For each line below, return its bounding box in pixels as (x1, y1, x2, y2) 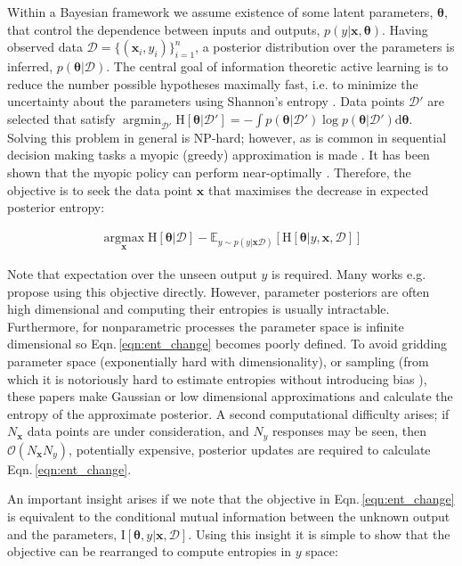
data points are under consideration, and (27, 422, 249, 440)
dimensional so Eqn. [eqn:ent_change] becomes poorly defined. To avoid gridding (7, 334, 448, 353)
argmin (123, 113, 161, 127)
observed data (7, 37, 83, 56)
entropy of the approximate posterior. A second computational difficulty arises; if (7, 404, 450, 422)
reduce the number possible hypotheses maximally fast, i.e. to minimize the (7, 74, 418, 93)
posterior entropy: (7, 198, 105, 217)
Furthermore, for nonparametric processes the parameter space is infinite (7, 316, 404, 335)
